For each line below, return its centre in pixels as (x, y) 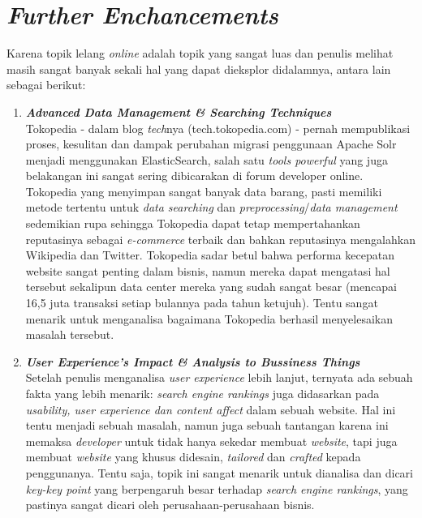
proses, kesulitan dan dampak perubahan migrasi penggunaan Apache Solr (211, 144)
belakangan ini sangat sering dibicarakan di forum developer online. (194, 176)
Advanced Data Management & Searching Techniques (179, 111)
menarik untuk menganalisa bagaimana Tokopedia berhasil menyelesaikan (209, 318)
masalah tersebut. (70, 334)
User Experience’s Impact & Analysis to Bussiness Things (193, 361)
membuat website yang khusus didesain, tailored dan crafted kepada (193, 457)
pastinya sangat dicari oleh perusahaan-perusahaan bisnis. (170, 505)
